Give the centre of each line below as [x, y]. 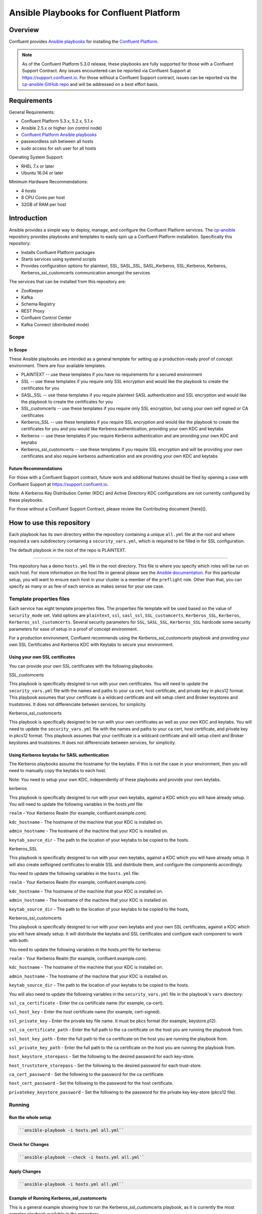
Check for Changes [29, 1144]
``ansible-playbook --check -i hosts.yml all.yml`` [82, 1157]
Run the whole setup [30, 1117]
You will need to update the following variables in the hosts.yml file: [76, 804]
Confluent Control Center [46, 318]
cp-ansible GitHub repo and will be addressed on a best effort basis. [90, 84]
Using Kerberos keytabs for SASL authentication [59, 755]
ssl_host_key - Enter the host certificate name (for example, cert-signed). [85, 1012]
